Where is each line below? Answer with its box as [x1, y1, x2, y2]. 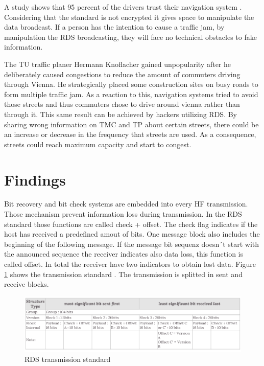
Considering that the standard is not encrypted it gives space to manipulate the [4, 11, 254, 22]
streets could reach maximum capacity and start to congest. [4, 139, 191, 149]
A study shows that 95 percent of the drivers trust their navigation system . [4, 2, 242, 12]
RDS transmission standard [25, 353, 111, 364]
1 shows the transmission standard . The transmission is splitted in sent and [4, 268, 243, 279]
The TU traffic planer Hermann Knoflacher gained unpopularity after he [4, 58, 231, 69]
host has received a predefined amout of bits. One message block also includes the [4, 228, 260, 239]
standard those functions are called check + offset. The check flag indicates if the [4, 218, 258, 229]
